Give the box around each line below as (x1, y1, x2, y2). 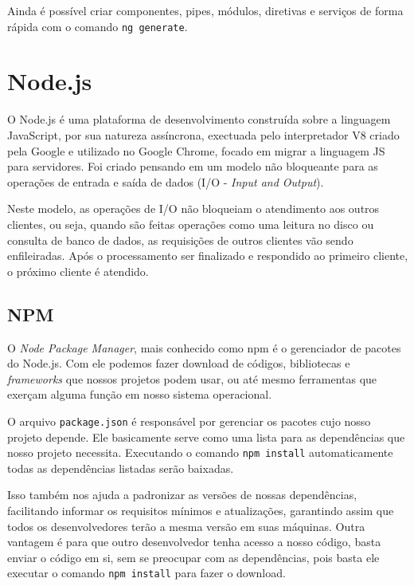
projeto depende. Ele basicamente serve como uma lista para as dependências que (7, 428, 405, 445)
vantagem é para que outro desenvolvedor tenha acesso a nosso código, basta (7, 533, 381, 550)
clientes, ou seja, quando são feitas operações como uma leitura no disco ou (7, 215, 374, 232)
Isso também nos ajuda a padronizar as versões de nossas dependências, (7, 486, 357, 503)
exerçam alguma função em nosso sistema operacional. (7, 386, 272, 403)
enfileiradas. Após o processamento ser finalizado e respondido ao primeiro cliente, (7, 247, 408, 264)
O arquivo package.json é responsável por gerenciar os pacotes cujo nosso (7, 412, 371, 429)
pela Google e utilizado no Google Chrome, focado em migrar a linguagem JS (7, 142, 385, 159)
